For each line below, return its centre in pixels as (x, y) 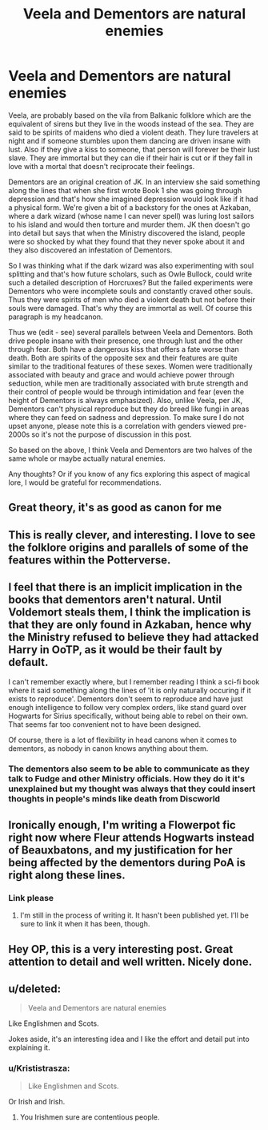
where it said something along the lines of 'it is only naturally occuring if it (130, 690)
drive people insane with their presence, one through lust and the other (126, 341)
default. (28, 662)
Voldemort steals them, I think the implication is (130, 613)
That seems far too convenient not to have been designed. (105, 724)
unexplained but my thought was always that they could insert (132, 789)
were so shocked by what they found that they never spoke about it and (127, 241)
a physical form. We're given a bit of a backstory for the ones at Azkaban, (130, 207)
